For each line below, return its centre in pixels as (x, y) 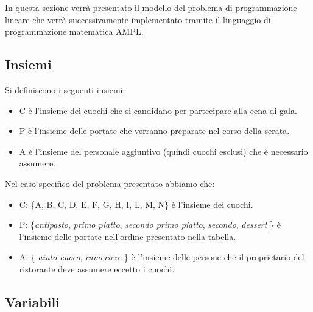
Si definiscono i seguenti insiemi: (65, 89)
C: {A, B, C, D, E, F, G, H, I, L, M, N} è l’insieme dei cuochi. (136, 204)
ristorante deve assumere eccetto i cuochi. (97, 268)
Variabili (32, 301)
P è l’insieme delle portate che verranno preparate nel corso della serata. (154, 131)
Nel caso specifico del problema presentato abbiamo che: (110, 183)
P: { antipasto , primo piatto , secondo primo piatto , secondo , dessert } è (150, 225)
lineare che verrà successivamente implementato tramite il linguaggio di (138, 19)
